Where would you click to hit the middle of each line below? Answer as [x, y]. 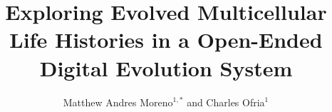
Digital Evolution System [166, 67]
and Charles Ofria [226, 102]
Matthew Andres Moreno [118, 102]
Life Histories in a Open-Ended [166, 40]
